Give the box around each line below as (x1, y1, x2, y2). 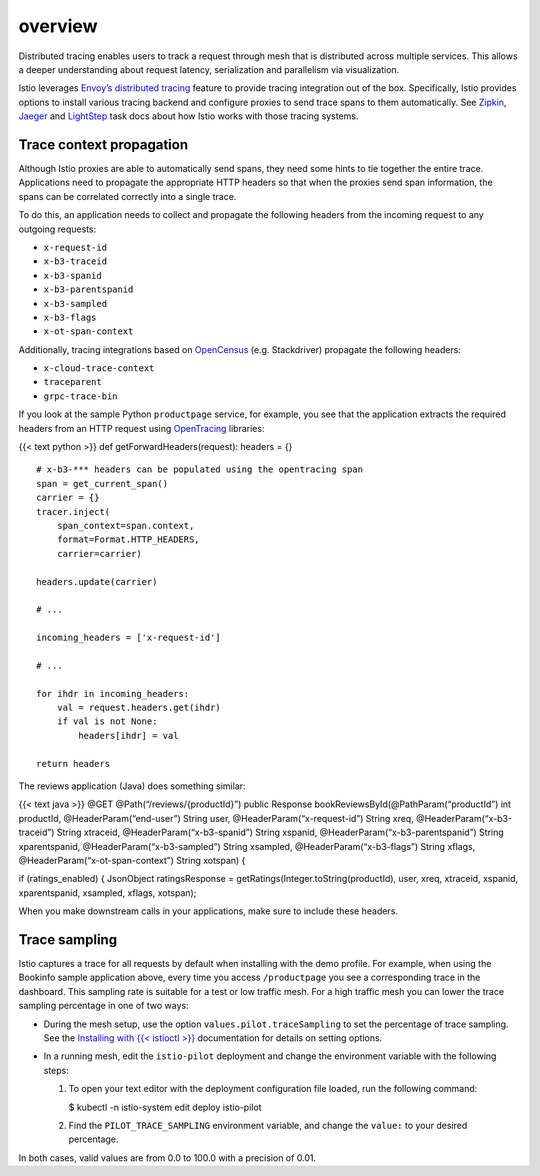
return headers (36, 758, 111, 769)
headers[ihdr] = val (78, 730, 179, 741)
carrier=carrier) (56, 548, 142, 559)
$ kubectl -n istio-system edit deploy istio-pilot (68, 1101, 262, 1113)
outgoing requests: (18, 223, 97, 235)
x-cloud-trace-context (43, 363, 155, 374)
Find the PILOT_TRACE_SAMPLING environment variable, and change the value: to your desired (68, 1119, 468, 1131)
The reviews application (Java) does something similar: (18, 780, 246, 792)
